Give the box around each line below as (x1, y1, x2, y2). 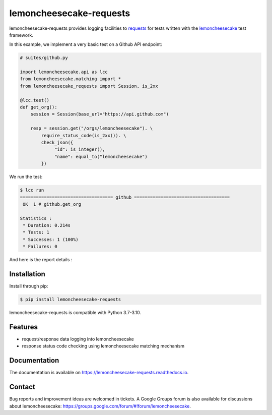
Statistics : (20, 215, 52, 221)
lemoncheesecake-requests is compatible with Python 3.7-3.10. (9, 310, 141, 316)
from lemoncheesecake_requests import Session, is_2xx (20, 83, 158, 89)
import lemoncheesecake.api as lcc (20, 69, 108, 75)
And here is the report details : (9, 257, 73, 263)
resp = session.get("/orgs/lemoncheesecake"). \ (30, 126, 153, 131)
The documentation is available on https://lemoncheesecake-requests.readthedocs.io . (9, 370, 189, 376)
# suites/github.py (20, 55, 68, 61)
